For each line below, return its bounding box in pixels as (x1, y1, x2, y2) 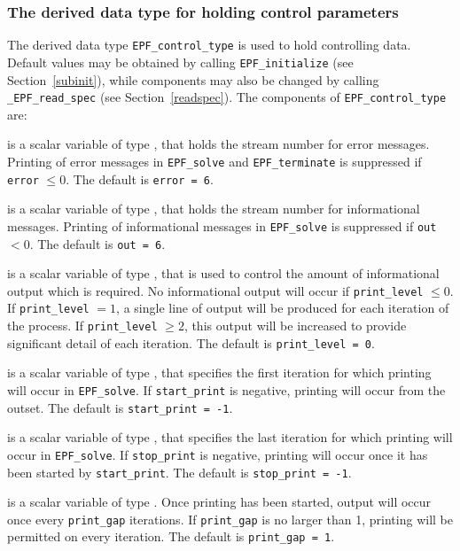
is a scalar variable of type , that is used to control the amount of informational (7, 264, 440, 283)
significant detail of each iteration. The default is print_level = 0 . (7, 333, 375, 352)
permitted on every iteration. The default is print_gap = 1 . (7, 527, 335, 546)
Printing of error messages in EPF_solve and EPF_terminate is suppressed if (7, 151, 422, 170)
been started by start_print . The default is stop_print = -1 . (7, 462, 352, 481)
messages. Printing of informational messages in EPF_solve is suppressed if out (7, 216, 437, 235)
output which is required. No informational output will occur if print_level (7, 281, 424, 299)
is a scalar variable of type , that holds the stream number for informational (7, 199, 420, 218)
